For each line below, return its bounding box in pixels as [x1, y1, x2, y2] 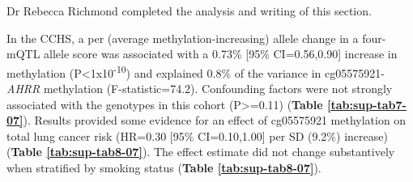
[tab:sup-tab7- [326, 95, 407, 112]
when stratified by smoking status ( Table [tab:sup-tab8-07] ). [6, 159, 321, 176]
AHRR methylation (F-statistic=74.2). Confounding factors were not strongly [6, 80, 393, 97]
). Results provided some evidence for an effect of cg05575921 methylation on [23, 112, 407, 129]
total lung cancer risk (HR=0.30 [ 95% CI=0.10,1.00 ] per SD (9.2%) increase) [6, 127, 388, 144]
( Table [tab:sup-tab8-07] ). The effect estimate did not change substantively [6, 143, 395, 160]
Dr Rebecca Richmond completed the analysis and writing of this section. [6, 2, 372, 19]
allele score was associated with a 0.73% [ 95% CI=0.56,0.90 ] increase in [44, 45, 398, 62]
